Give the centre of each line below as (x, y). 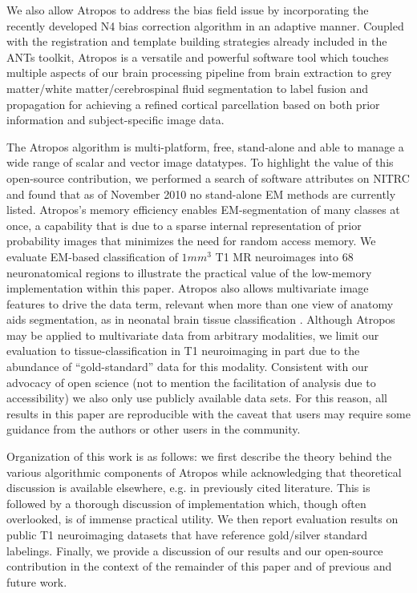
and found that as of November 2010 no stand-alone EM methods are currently (201, 194)
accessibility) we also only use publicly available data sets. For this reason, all (197, 398)
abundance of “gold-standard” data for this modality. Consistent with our (188, 367)
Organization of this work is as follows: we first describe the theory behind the (199, 456)
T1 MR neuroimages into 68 (284, 256)
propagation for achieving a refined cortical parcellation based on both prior (193, 104)
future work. (37, 581)
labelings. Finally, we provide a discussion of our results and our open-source (195, 550)
